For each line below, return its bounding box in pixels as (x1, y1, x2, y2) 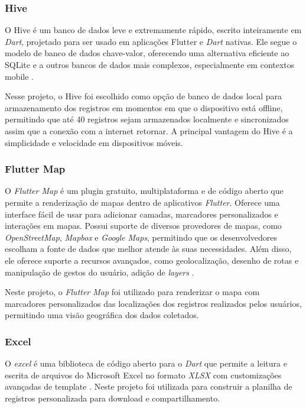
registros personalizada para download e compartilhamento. (5, 391, 220, 404)
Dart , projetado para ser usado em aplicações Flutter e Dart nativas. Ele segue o (5, 35, 297, 47)
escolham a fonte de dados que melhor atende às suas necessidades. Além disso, (5, 242, 292, 255)
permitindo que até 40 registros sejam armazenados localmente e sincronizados (5, 113, 289, 125)
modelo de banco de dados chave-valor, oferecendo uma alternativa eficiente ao (5, 47, 289, 59)
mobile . (5, 70, 34, 82)
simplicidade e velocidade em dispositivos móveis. (5, 136, 183, 148)
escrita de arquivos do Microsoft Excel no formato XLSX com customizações (5, 368, 282, 381)
